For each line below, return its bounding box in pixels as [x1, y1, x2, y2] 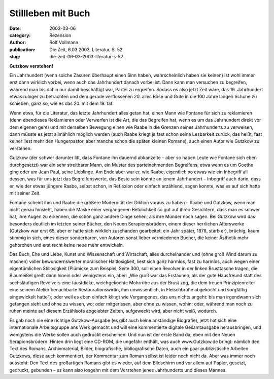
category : [9, 32, 31, 38]
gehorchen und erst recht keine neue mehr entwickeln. [9, 242, 124, 248]
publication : [9, 46, 36, 53]
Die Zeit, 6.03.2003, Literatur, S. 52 [49, 46, 123, 53]
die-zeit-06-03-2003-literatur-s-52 [49, 54, 124, 60]
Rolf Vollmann [49, 40, 79, 46]
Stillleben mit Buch [9, 8, 90, 19]
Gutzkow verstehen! [9, 63, 53, 69]
